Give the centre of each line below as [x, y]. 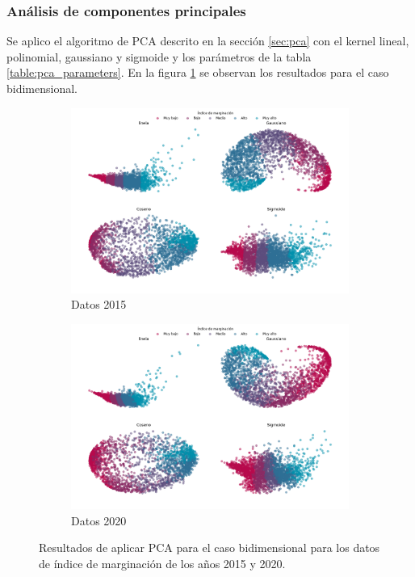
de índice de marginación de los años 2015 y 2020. [162, 563]
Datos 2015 [99, 304]
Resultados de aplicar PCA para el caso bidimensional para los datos [210, 548]
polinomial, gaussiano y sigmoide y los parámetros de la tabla [159, 56]
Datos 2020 [99, 520]
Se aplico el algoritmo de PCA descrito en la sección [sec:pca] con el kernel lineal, [208, 41]
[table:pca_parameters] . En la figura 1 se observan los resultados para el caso [198, 72]
